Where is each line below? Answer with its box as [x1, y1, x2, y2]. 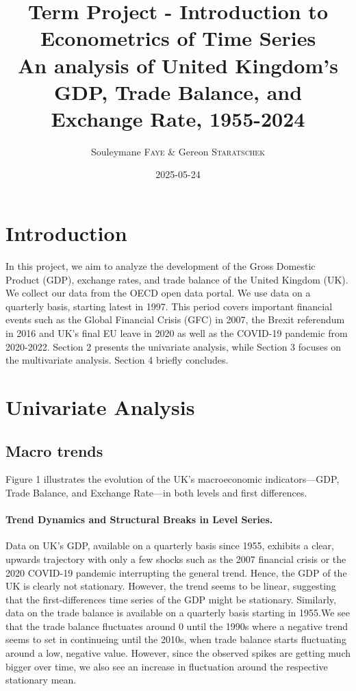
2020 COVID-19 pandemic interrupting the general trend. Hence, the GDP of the [5, 565, 347, 579]
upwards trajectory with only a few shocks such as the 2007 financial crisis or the [5, 551, 346, 566]
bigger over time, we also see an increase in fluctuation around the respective [5, 659, 328, 673]
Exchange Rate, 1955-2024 [51, 104, 305, 132]
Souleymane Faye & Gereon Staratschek [91, 144, 265, 158]
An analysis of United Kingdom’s [18, 51, 338, 79]
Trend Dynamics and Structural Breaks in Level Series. [5, 512, 273, 527]
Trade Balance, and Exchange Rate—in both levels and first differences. [5, 485, 307, 499]
